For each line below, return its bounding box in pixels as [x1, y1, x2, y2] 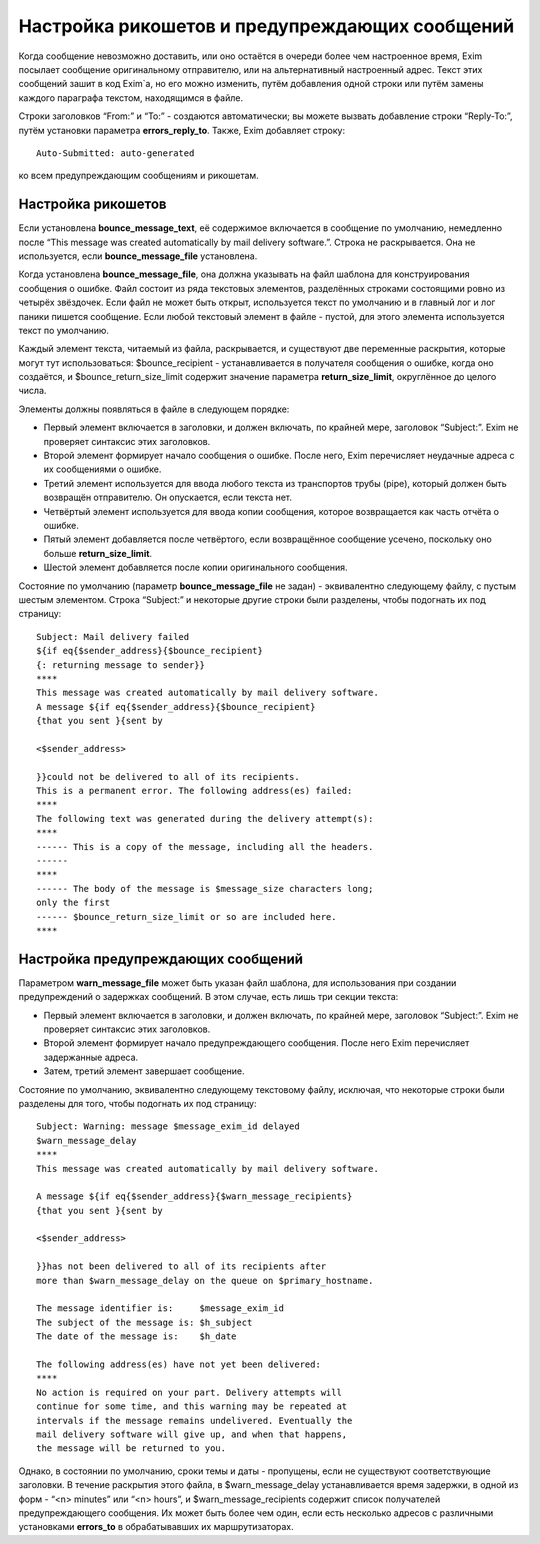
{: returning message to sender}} [36, 659, 205, 670]
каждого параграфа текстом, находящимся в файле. [18, 91, 244, 104]
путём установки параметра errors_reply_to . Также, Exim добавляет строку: [18, 124, 345, 136]
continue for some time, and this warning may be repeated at [36, 1401, 348, 1412]
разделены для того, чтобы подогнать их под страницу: [18, 1097, 257, 1109]
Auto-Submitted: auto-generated [36, 147, 195, 159]
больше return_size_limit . [43, 547, 153, 559]
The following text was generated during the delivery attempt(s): [36, 813, 374, 824]
